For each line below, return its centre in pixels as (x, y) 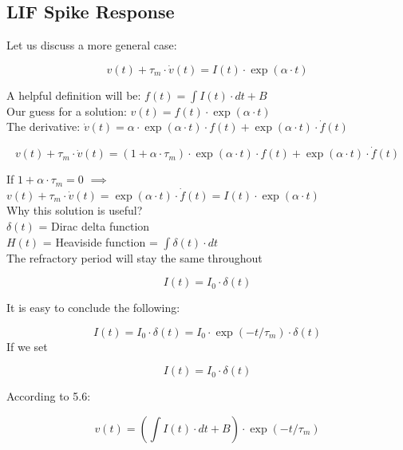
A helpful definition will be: (74, 95)
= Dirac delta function (94, 225)
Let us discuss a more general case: (92, 45)
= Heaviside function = (100, 241)
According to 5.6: (49, 396)
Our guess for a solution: (67, 111)
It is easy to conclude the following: (93, 308)
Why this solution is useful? (75, 210)
